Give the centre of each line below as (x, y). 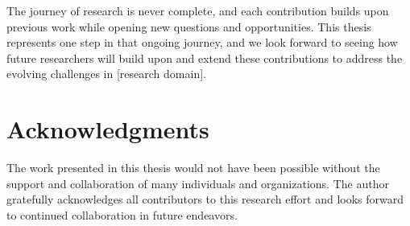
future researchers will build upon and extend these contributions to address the (205, 58)
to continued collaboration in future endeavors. (122, 214)
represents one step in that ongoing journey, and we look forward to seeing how (202, 42)
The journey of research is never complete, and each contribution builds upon (198, 10)
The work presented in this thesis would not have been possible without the (193, 168)
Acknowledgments (108, 129)
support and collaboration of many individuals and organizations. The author (198, 183)
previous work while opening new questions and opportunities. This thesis (189, 26)
